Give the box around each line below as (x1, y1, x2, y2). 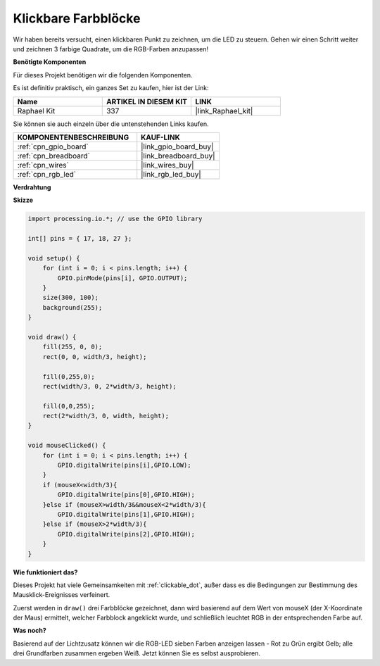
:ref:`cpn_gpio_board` (17, 142, 89, 151)
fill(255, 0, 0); (42, 343, 103, 351)
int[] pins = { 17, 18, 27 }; (27, 234, 132, 243)
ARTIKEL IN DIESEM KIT (106, 96, 188, 106)
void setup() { (27, 254, 80, 262)
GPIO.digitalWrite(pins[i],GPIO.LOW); (57, 461, 191, 470)
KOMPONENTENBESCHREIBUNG (17, 132, 129, 142)
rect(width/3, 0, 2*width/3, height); (42, 382, 177, 390)
